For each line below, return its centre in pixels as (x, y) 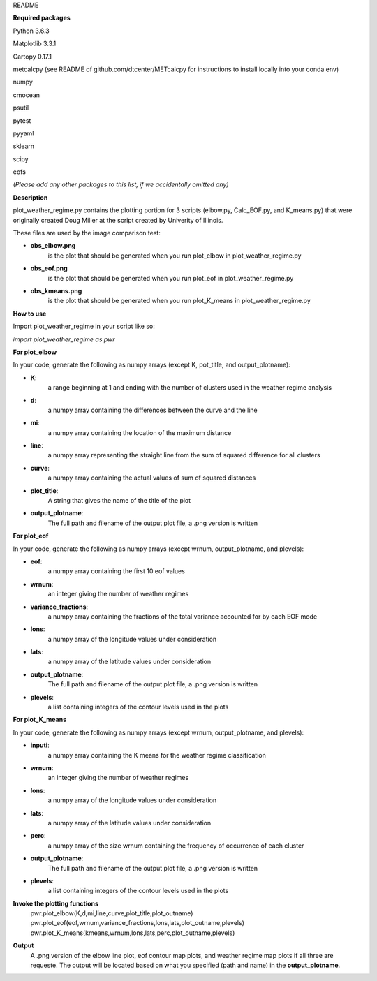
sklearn (24, 146)
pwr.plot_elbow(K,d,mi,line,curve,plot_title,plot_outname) (112, 913)
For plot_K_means (40, 720)
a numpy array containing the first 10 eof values (116, 571)
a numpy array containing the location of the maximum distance (140, 432)
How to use (30, 314)
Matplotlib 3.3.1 (35, 44)
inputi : (40, 745)
